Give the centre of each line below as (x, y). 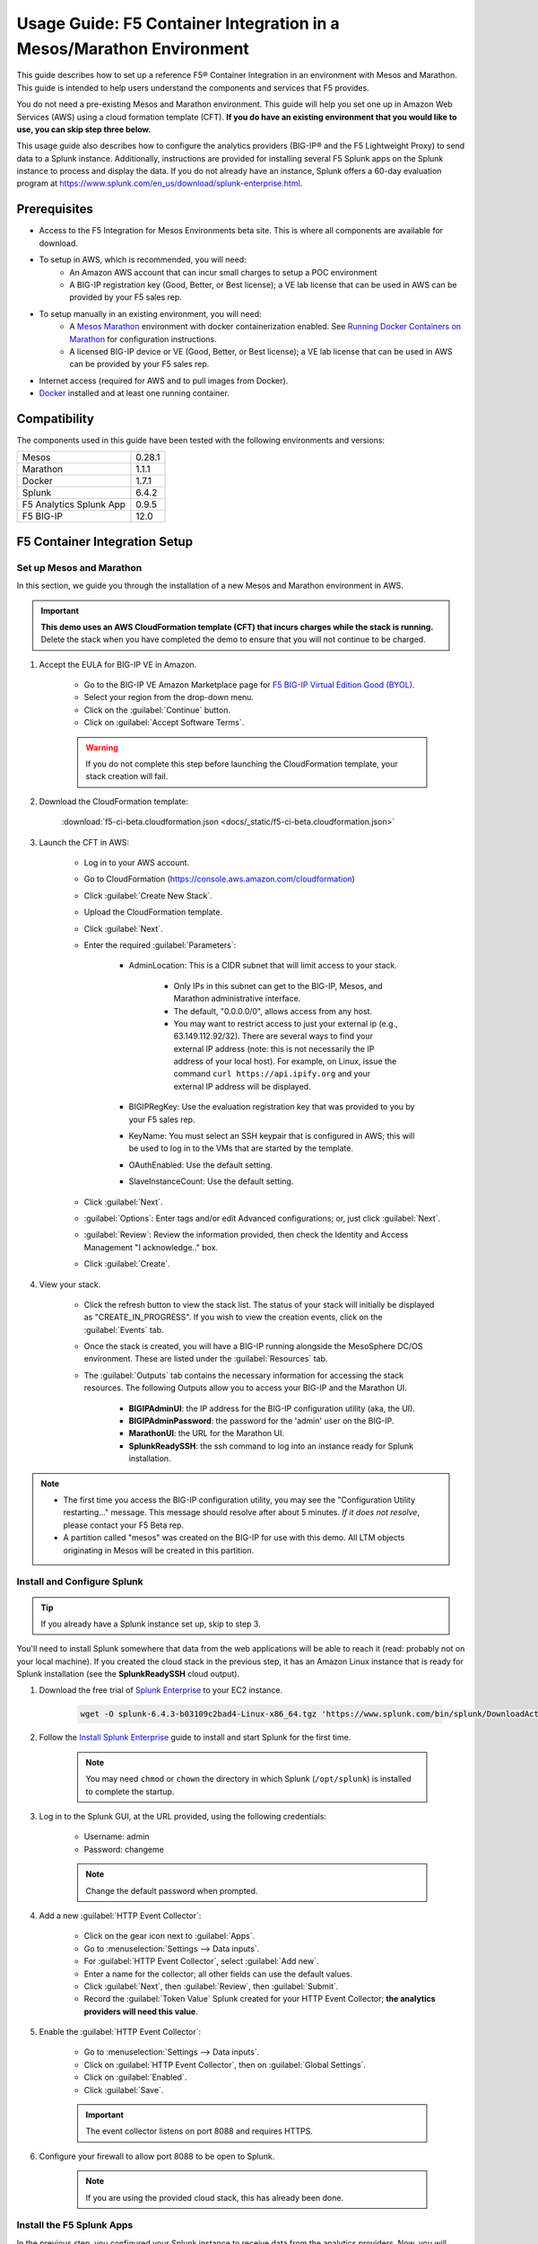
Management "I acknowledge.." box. (151, 1247)
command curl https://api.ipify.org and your (272, 1074)
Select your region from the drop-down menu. (169, 697)
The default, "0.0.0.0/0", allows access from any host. (273, 1011)
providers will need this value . (141, 2012)
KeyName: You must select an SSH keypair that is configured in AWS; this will (272, 1136)
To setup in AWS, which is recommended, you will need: (143, 259)
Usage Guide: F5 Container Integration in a (178, 23)
